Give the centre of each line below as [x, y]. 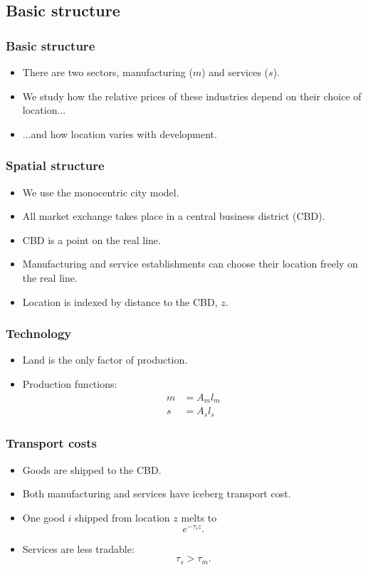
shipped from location [122, 517]
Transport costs [51, 443]
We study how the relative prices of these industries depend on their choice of [192, 96]
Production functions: [70, 383]
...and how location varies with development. [120, 133]
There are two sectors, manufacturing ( [107, 72]
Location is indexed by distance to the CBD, [120, 301]
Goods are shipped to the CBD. [92, 469]
